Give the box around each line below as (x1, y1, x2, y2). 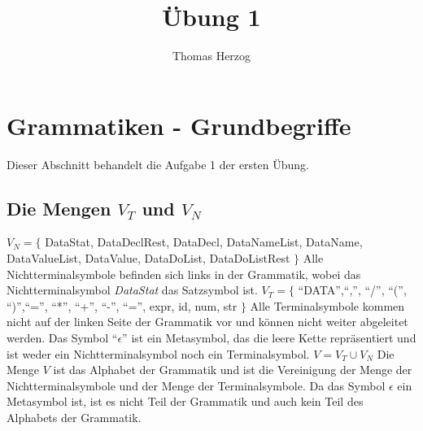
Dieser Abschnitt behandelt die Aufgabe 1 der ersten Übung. (7, 155, 309, 172)
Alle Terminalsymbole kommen (250, 297, 405, 314)
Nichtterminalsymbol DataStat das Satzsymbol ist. (7, 281, 258, 298)
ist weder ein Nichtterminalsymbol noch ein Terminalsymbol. (7, 345, 310, 362)
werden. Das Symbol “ (7, 329, 118, 346)
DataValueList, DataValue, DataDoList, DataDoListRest (7, 250, 290, 267)
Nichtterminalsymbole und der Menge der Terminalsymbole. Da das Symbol (7, 377, 386, 394)
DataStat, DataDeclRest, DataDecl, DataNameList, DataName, (45, 233, 363, 250)
